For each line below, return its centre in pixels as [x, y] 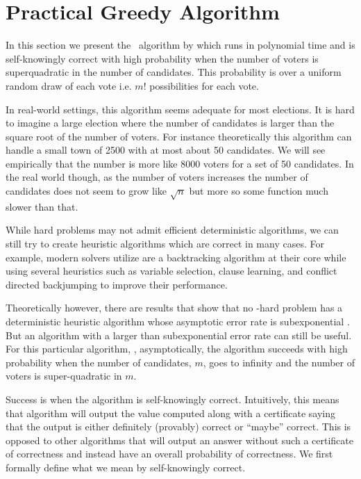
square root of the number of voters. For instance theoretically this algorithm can [179, 136]
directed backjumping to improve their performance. [117, 284]
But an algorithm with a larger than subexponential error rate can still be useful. [179, 335]
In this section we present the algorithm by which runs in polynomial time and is [180, 45]
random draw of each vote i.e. [69, 85]
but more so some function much [259, 191]
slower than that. [42, 206]
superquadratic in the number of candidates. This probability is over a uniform [174, 72]
